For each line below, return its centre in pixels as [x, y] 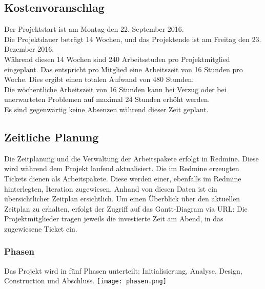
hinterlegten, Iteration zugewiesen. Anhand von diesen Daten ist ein [111, 188]
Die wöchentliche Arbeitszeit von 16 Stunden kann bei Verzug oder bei [115, 89]
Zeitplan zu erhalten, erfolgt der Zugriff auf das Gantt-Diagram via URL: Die [126, 208]
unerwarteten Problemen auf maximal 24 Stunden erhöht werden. [107, 99]
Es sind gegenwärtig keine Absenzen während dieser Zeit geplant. [106, 109]
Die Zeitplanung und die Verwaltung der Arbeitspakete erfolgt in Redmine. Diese [131, 158]
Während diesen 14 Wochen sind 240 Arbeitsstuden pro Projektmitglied [117, 59]
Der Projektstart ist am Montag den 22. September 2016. [94, 29]
